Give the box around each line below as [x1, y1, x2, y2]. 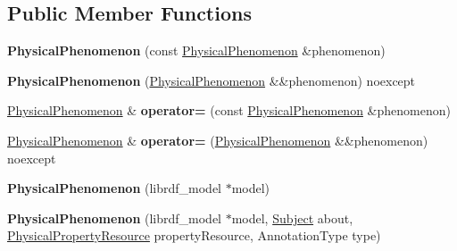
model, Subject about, [231, 208, 353, 227]
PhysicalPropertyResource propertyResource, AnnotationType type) [7, 226, 381, 245]
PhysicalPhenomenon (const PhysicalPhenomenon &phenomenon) [7, 41, 386, 60]
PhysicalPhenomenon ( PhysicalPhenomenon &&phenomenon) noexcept [7, 71, 416, 89]
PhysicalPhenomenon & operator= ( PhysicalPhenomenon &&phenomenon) [7, 130, 428, 149]
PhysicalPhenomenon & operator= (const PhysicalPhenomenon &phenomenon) [7, 101, 451, 120]
